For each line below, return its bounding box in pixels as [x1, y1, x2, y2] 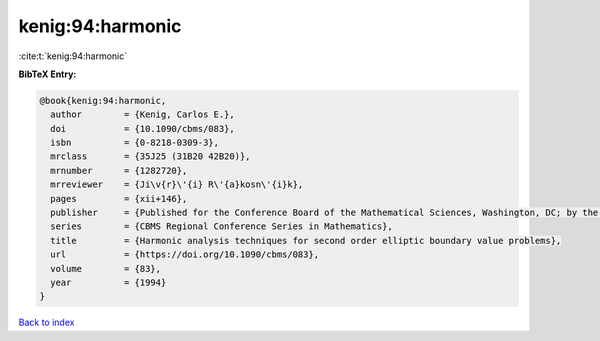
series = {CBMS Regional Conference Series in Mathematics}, [50, 221, 394, 232]
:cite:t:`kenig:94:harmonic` [18, 50, 128, 62]
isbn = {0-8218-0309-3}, [50, 137, 220, 149]
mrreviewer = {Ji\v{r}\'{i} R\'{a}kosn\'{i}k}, [50, 179, 304, 190]
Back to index [18, 316, 75, 329]
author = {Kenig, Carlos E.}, [50, 109, 235, 120]
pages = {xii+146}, [50, 193, 188, 204]
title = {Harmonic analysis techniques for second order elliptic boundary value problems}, [50, 235, 562, 246]
